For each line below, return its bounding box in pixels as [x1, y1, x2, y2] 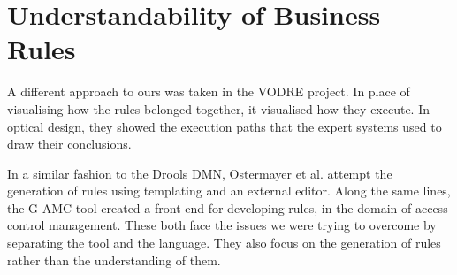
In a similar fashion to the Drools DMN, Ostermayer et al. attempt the [7, 164, 392, 182]
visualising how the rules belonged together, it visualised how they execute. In [7, 99, 430, 118]
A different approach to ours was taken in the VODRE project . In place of [7, 82, 410, 101]
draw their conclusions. [7, 134, 132, 153]
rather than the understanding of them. [7, 250, 221, 269]
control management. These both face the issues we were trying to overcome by [7, 216, 437, 234]
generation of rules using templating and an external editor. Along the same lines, [7, 181, 451, 200]
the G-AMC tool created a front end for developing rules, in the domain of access [7, 198, 448, 217]
